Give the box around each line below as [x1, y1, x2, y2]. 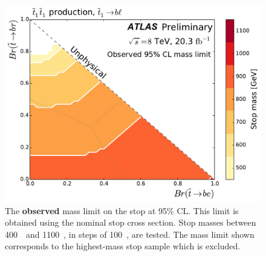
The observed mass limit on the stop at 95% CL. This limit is [5, 204, 239, 217]
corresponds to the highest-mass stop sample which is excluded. [5, 240, 241, 252]
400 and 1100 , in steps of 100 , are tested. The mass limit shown [5, 227, 255, 240]
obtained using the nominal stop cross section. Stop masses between [5, 216, 256, 229]
